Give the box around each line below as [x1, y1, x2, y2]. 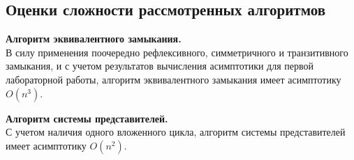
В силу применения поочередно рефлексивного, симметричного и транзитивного [6, 45, 348, 59]
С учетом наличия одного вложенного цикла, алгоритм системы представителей [6, 125, 346, 139]
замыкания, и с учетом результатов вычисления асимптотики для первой [6, 58, 314, 73]
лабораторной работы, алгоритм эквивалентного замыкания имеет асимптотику [6, 72, 341, 86]
